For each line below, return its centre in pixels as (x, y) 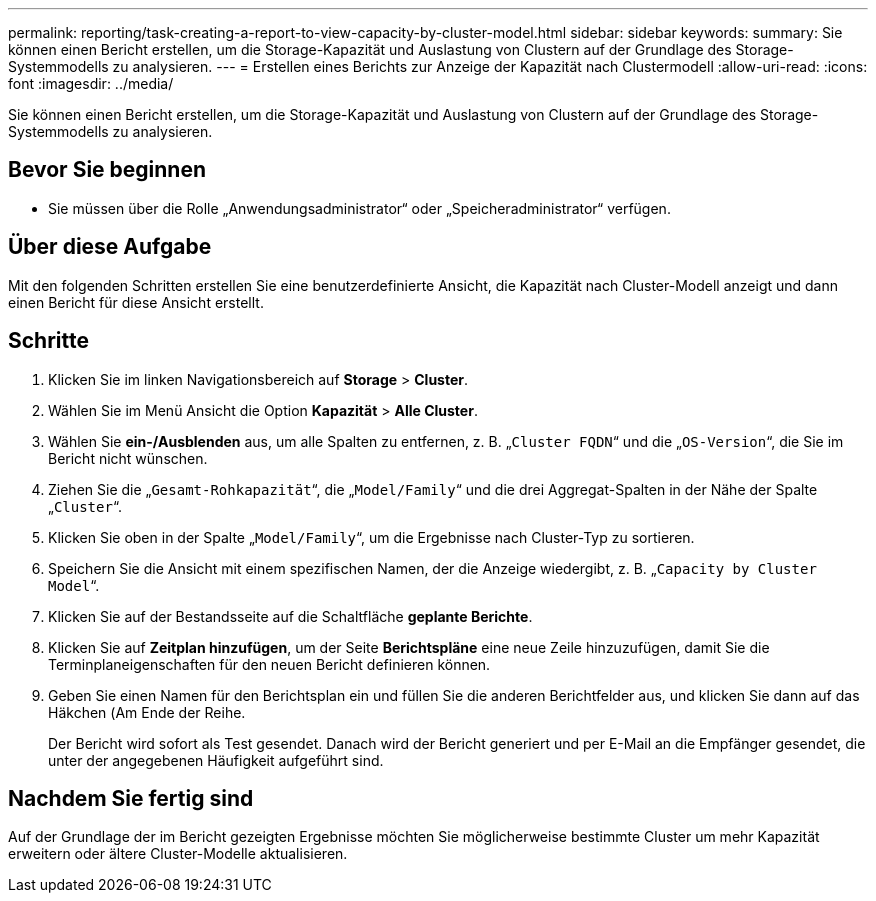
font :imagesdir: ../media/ (91, 83)
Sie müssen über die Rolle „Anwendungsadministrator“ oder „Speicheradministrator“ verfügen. (359, 208)
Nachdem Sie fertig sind (131, 798)
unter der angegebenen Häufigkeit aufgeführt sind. (216, 760)
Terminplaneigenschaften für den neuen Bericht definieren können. (269, 664)
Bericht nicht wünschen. (128, 458)
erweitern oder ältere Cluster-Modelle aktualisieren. (178, 854)
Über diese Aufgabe (110, 247)
